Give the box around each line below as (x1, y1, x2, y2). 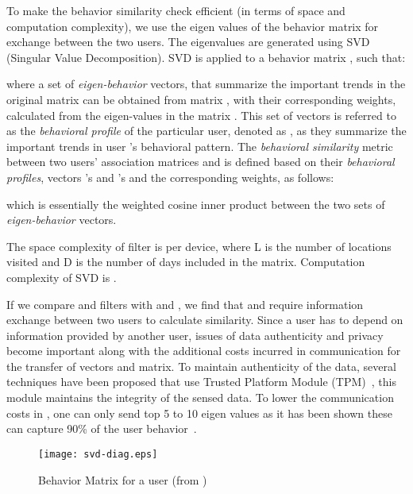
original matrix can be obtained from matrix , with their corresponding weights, (6, 91, 396, 107)
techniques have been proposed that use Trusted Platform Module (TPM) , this (6, 373, 396, 390)
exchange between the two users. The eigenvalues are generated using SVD (6, 33, 370, 50)
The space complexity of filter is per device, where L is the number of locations (6, 237, 392, 254)
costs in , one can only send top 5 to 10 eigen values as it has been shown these (6, 404, 392, 421)
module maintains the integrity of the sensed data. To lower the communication (6, 389, 394, 406)
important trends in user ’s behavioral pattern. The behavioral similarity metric (6, 137, 393, 154)
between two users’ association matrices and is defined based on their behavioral (6, 153, 395, 170)
